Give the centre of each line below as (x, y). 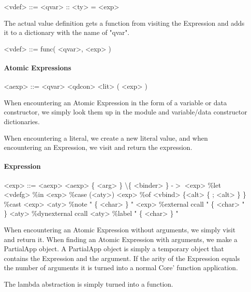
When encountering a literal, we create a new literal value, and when (106, 138)
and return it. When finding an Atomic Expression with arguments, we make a (121, 239)
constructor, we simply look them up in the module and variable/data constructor (125, 112)
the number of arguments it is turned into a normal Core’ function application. (121, 268)
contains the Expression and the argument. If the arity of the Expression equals (122, 258)
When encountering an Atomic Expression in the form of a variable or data (116, 102)
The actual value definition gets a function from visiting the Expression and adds (124, 23)
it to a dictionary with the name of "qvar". (67, 32)
